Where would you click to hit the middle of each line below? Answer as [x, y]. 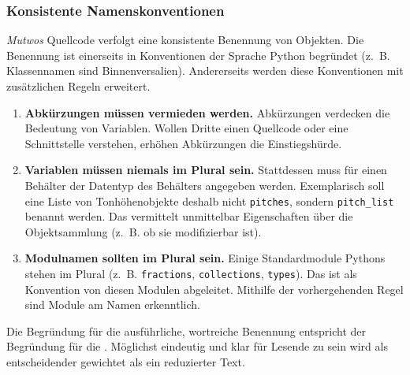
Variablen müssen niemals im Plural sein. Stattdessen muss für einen [206, 170]
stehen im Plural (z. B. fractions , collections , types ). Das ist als [191, 273]
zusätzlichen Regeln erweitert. [78, 86]
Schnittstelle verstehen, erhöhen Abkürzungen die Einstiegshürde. [183, 143]
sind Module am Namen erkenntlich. [112, 304]
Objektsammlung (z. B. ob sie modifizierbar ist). [143, 231]
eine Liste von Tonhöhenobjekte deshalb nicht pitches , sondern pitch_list [209, 200]
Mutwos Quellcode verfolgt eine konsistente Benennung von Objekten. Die [185, 40]
